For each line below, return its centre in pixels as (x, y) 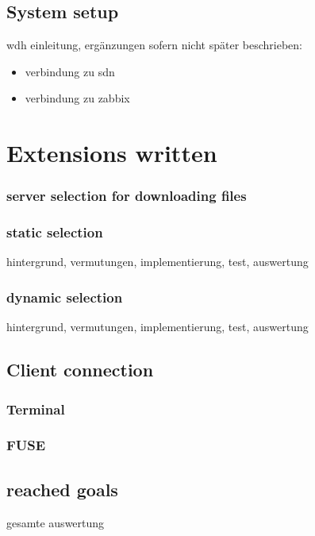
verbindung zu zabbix (77, 98)
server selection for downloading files (127, 196)
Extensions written (112, 153)
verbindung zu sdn (70, 71)
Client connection (80, 370)
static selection (55, 232)
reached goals (62, 489)
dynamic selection (65, 297)
